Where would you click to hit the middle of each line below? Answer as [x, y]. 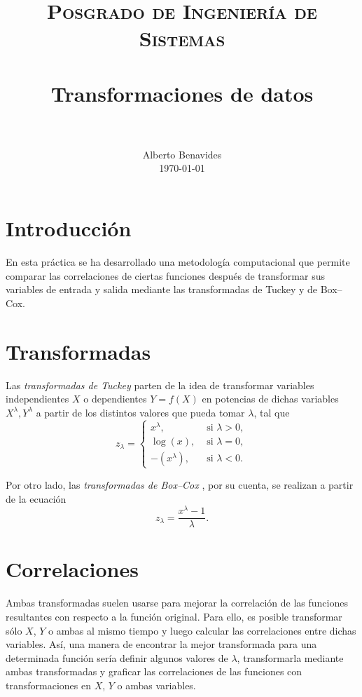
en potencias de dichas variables [270, 399]
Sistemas [182, 38]
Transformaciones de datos [182, 93]
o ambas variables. [156, 685]
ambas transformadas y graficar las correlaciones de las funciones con [154, 671]
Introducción [69, 228]
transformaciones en [48, 685]
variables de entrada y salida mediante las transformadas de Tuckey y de [162, 289]
